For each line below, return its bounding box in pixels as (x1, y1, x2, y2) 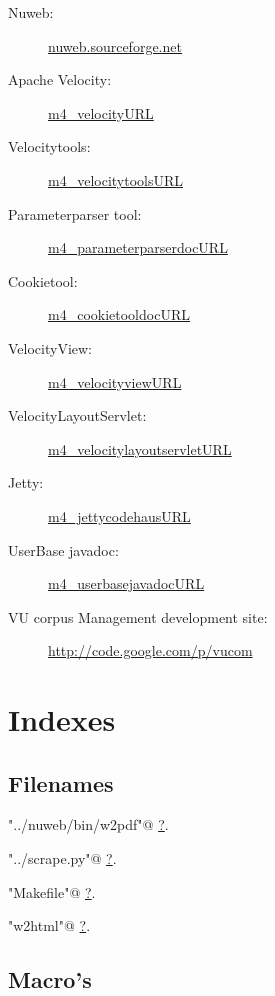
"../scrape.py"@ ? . (8, 848, 117, 869)
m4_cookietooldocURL (48, 304, 190, 325)
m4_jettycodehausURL (48, 505, 191, 526)
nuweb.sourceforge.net (48, 35, 182, 56)
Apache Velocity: (8, 69, 112, 90)
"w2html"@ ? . (8, 915, 91, 936)
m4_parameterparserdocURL (48, 237, 228, 258)
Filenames (8, 767, 114, 798)
